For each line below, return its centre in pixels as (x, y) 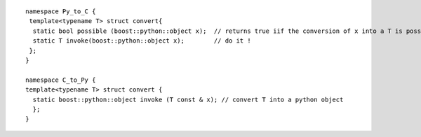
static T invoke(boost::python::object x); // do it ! (142, 41)
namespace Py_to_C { (61, 12)
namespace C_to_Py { (61, 80)
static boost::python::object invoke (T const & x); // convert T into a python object (188, 99)
